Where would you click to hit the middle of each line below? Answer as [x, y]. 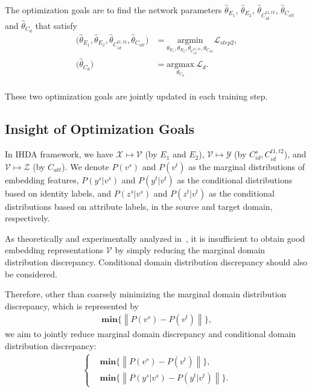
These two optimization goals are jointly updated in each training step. [136, 96]
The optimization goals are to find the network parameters [113, 10]
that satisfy [56, 25]
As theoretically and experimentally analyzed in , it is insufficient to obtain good [155, 238]
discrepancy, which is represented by [72, 305]
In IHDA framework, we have [59, 154]
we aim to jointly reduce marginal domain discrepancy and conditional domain [151, 334]
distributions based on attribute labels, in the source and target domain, [139, 206]
